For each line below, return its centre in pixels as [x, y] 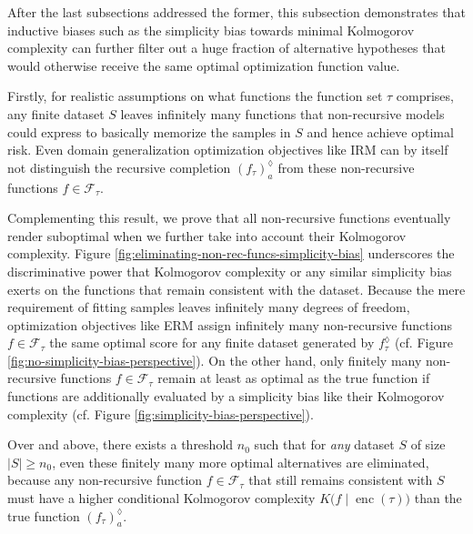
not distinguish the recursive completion [119, 167]
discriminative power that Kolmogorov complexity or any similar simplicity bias [230, 271]
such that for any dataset [324, 444]
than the [438, 498]
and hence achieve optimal [380, 131]
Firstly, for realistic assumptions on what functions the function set [195, 96]
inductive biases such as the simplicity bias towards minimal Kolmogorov [211, 30]
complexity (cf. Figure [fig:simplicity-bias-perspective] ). [161, 413]
